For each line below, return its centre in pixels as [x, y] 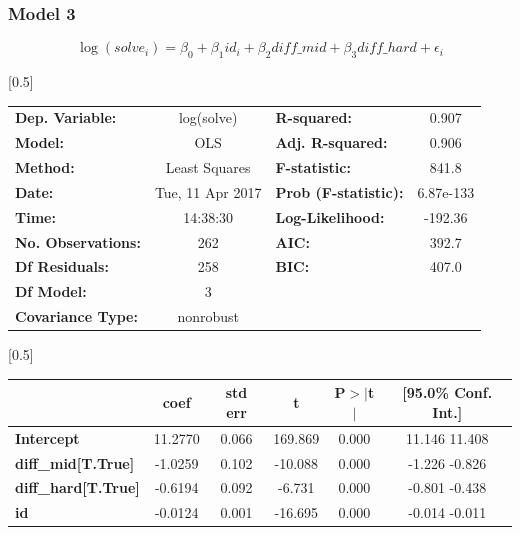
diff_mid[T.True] [75, 462]
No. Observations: [78, 241]
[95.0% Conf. [447, 392]
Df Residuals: [62, 266]
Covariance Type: [76, 316]
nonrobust [208, 316]
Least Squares [208, 167]
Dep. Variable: [66, 117]
